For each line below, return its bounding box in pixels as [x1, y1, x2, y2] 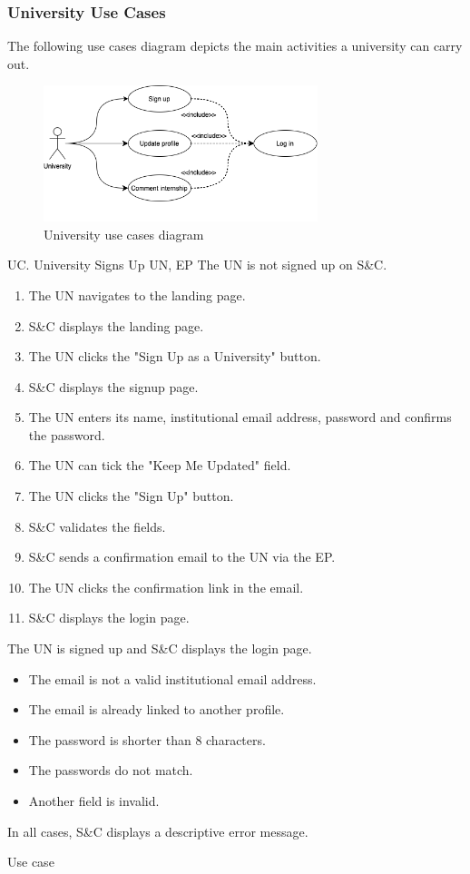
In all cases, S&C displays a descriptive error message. [7, 821, 308, 840]
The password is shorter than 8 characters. [28, 730, 266, 749]
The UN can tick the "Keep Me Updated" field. [28, 456, 291, 475]
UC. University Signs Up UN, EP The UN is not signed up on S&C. [7, 255, 387, 274]
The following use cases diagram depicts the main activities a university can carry [7, 36, 463, 55]
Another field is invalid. [28, 791, 160, 810]
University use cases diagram [44, 224, 204, 243]
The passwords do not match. [28, 761, 193, 780]
